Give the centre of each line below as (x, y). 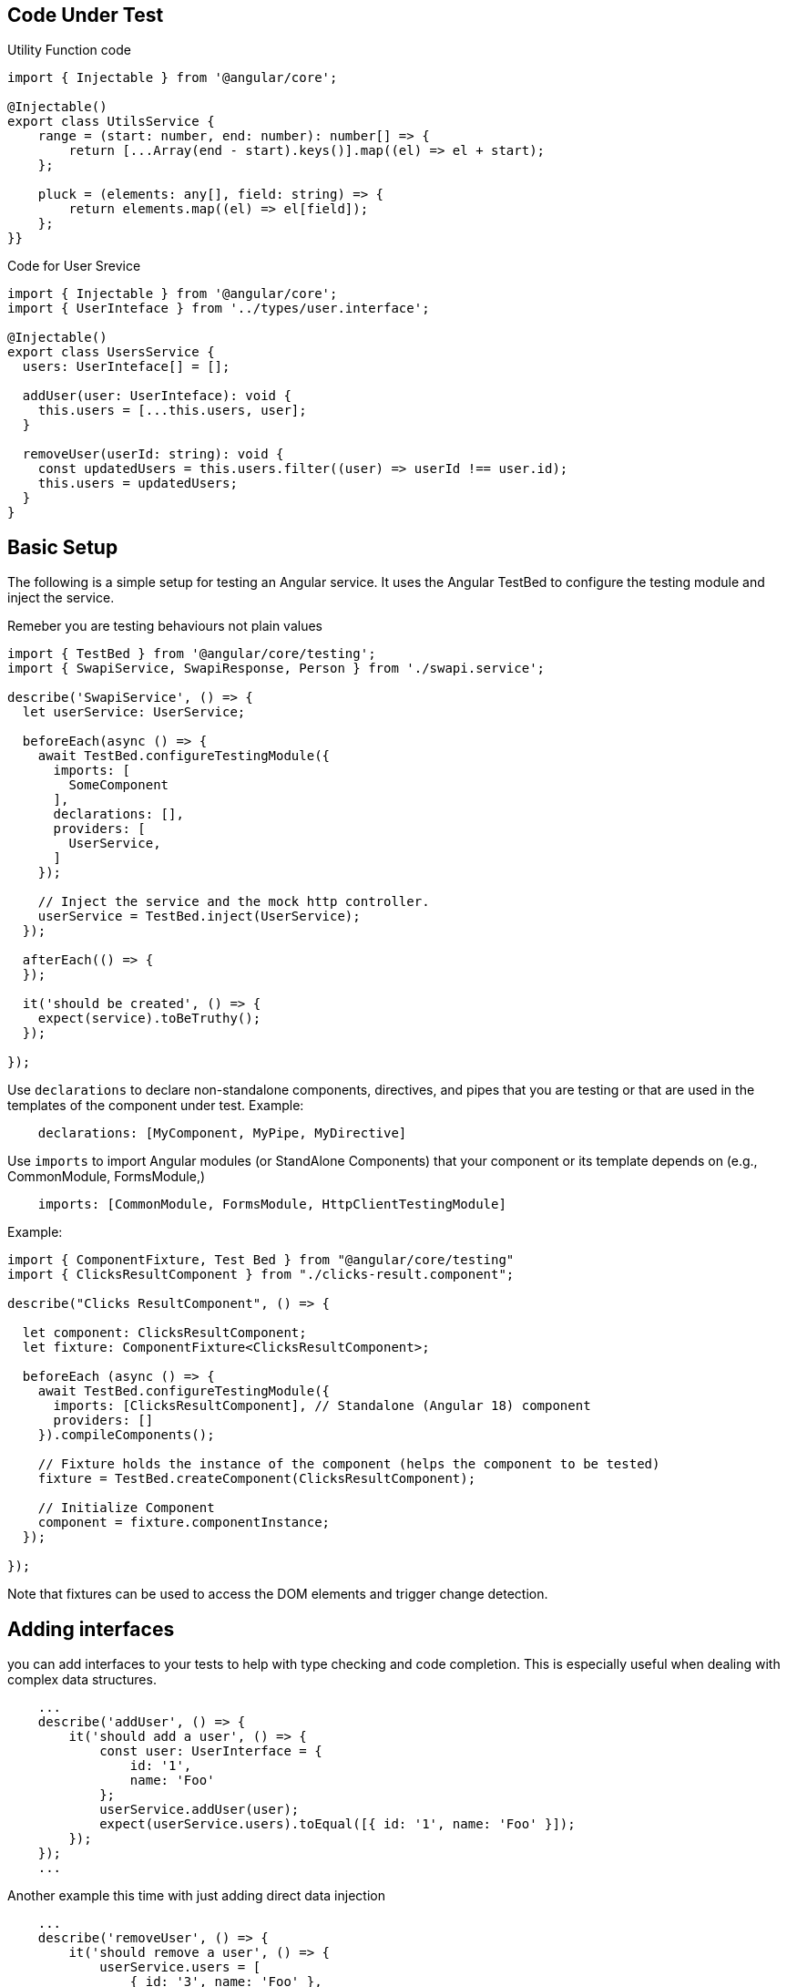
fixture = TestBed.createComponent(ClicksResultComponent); (257, 1479)
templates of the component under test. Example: (156, 1106)
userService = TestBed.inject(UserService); (199, 916)
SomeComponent (119, 785)
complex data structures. (82, 1680)
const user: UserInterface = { (211, 1751)
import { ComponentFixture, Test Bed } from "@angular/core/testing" (261, 1260)
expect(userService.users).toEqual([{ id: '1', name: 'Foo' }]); (337, 1824)
